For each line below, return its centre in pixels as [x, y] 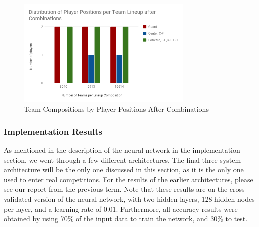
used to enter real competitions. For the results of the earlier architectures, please [129, 179]
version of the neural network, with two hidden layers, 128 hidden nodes [144, 199]
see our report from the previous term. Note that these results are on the [116, 189]
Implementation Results [53, 131]
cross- [238, 189]
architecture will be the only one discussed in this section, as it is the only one [124, 170]
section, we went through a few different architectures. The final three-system [123, 160]
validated [18, 199]
